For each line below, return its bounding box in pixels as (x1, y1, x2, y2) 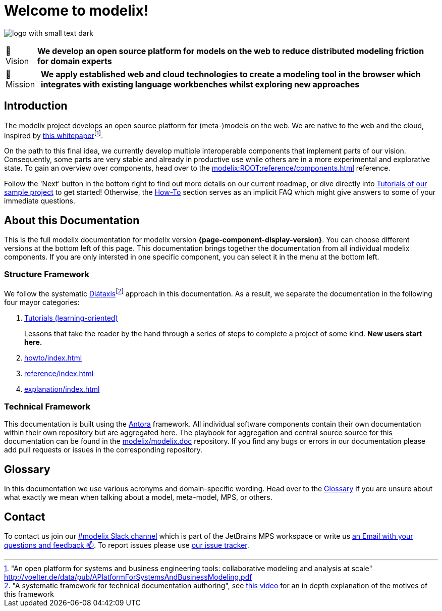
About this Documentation (4, 214, 140, 227)
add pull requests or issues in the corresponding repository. (4, 445, 203, 454)
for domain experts (37, 56, 112, 66)
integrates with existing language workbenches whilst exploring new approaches (41, 79, 360, 89)
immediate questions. (4, 196, 75, 206)
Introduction (4, 99, 68, 113)
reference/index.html (24, 369, 94, 378)
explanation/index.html (24, 384, 100, 393)
